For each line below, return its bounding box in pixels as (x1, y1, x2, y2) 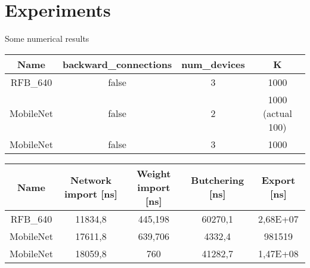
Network (70, 173, 111, 187)
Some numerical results (5, 32, 89, 45)
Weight (137, 166, 171, 180)
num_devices (181, 57, 245, 71)
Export (261, 173, 296, 187)
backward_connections (62, 57, 172, 71)
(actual (262, 106, 292, 120)
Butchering (191, 173, 244, 187)
